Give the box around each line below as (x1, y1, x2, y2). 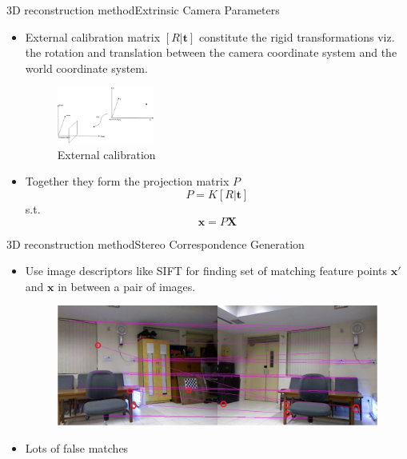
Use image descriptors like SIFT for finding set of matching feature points (25, 262, 388, 279)
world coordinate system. (25, 59, 148, 76)
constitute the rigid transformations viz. (198, 28, 395, 45)
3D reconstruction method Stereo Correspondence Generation (6, 235, 305, 252)
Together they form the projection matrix (25, 173, 229, 190)
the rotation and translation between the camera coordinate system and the (25, 44, 397, 61)
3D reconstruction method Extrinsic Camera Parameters (6, 2, 280, 18)
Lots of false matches (25, 440, 129, 457)
